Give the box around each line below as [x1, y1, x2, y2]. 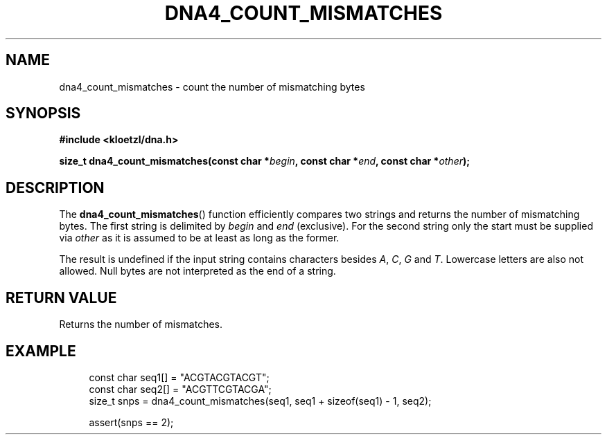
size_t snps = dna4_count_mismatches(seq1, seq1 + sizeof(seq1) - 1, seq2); [89, 394, 432, 407]
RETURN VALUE [6, 288, 117, 306]
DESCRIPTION [6, 178, 105, 196]
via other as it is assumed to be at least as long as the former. [59, 232, 340, 244]
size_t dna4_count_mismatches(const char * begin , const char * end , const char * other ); [59, 155, 470, 167]
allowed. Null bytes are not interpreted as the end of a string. [59, 265, 336, 277]
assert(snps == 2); [89, 416, 174, 428]
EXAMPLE [6, 342, 76, 360]
